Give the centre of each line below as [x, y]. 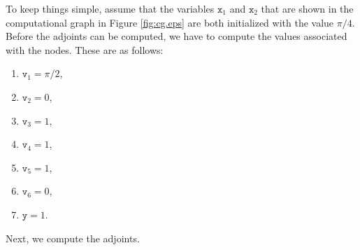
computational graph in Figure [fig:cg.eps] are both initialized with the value [170, 22]
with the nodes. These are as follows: [85, 49]
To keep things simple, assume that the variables [110, 8]
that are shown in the [307, 8]
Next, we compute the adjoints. [73, 238]
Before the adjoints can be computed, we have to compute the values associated [177, 36]
